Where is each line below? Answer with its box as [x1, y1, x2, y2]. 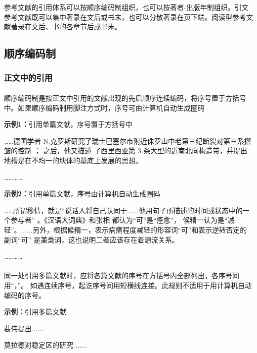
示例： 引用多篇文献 [4, 306, 66, 317]
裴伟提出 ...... [4, 323, 43, 333]
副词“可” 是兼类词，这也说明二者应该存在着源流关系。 [4, 234, 179, 244]
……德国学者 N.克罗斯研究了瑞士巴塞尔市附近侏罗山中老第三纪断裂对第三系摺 [4, 135, 251, 146]
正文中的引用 [4, 71, 53, 84]
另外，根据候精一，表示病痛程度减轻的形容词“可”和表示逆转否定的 [32, 224, 247, 235]
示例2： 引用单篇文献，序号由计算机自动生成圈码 [4, 188, 161, 199]
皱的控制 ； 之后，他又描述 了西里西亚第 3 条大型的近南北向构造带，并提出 [4, 145, 248, 156]
